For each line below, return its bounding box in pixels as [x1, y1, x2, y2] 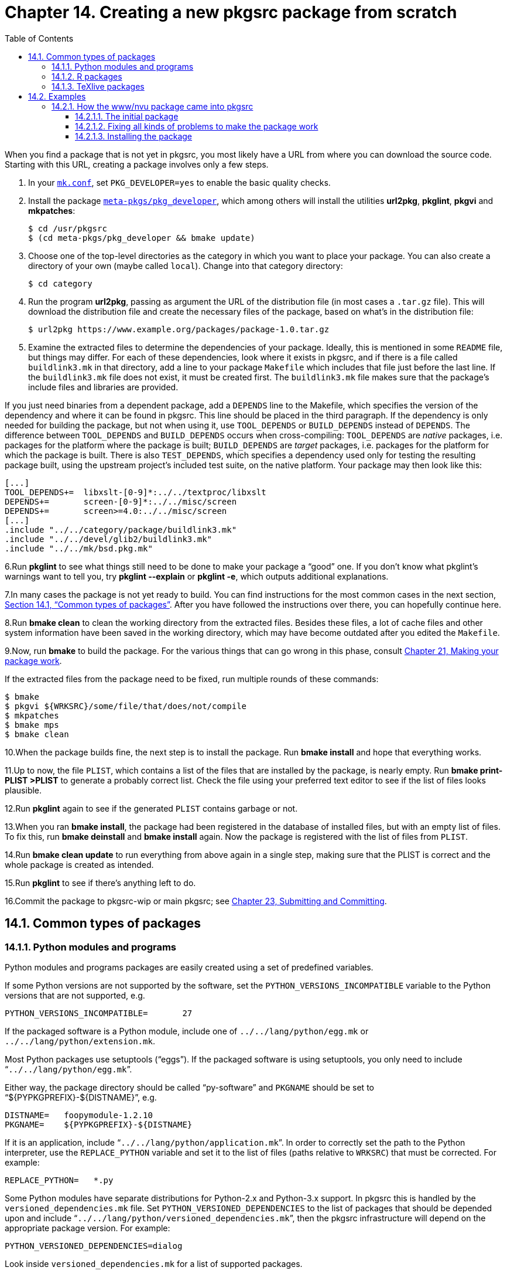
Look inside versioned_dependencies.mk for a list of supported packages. [5, 1258, 303, 1269]
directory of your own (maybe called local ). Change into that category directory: [28, 260, 343, 271]
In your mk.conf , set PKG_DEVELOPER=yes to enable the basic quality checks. [28, 177, 331, 188]
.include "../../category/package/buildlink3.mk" [5, 524, 237, 534]
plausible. [5, 785, 42, 795]
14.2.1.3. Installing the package [75, 131, 193, 141]
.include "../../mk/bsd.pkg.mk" [5, 543, 153, 553]
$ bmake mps [5, 720, 59, 730]
